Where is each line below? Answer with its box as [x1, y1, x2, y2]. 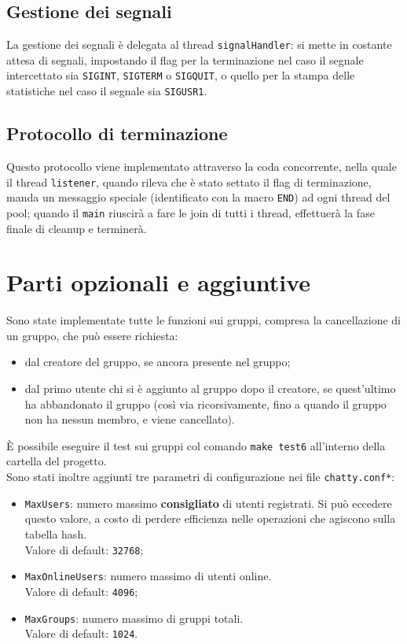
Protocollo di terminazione [6, 121, 228, 146]
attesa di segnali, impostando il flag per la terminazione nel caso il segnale [6, 51, 364, 68]
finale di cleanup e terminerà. [6, 220, 147, 236]
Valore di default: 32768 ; [24, 541, 144, 557]
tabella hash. [24, 525, 87, 542]
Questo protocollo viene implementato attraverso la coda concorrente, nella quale [6, 157, 397, 174]
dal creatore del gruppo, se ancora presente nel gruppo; [24, 353, 291, 370]
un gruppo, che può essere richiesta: [6, 327, 178, 343]
